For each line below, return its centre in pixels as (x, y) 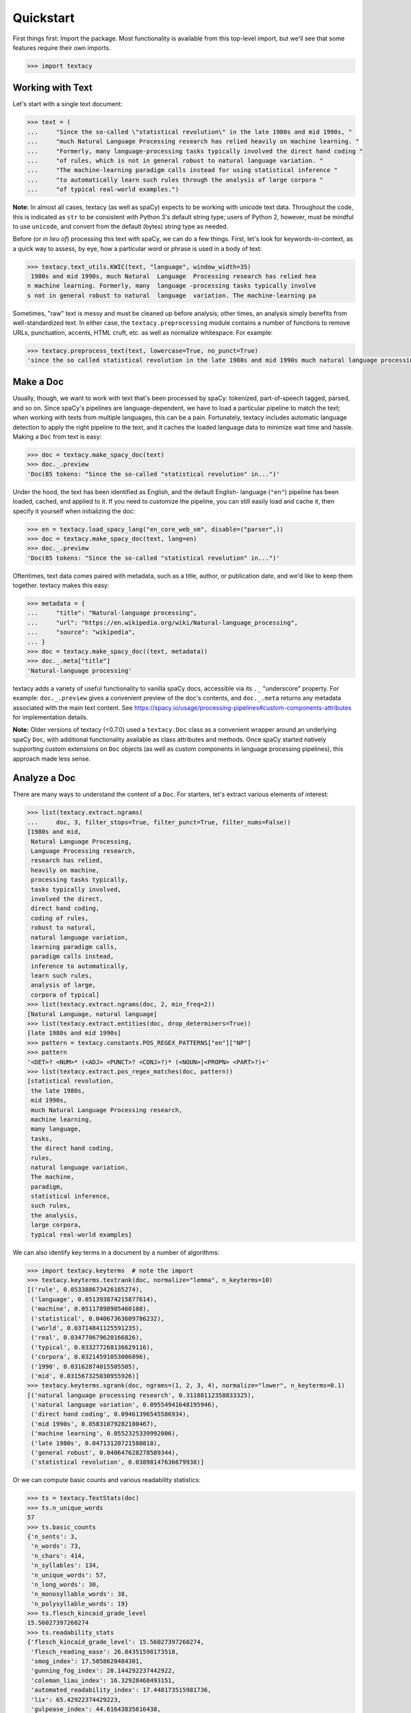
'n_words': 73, (57, 1546)
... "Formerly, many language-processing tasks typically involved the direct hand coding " (195, 151)
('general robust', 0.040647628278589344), (105, 1453)
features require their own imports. (62, 47)
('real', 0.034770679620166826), (87, 1338)
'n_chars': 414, (58, 1556)
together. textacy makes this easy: (61, 585)
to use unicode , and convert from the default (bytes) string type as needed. (121, 226)
